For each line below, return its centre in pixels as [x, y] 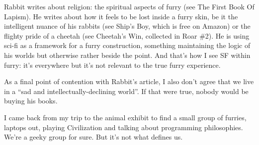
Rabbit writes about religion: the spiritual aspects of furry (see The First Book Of [129, 6]
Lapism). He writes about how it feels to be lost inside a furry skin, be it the [121, 16]
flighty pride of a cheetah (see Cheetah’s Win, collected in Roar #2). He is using [127, 35]
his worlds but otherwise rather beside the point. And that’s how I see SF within [127, 55]
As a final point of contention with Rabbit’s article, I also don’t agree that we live [129, 81]
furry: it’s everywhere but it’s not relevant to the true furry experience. [112, 65]
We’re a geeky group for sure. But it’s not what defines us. [93, 137]
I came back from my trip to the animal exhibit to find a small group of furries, [125, 117]
